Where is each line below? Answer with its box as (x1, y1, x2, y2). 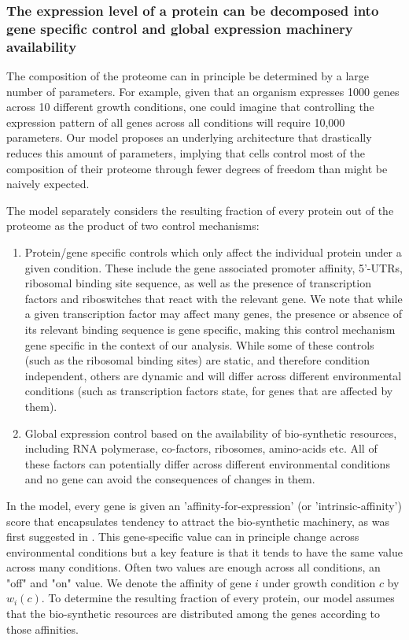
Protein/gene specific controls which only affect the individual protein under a (24, 244, 402, 260)
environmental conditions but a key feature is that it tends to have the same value (6, 543, 403, 560)
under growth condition (262, 574, 376, 590)
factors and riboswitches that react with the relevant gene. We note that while (24, 290, 403, 306)
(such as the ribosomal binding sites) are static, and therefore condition (24, 352, 370, 368)
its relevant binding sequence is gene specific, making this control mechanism (24, 320, 396, 337)
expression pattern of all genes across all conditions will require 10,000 (6, 113, 345, 130)
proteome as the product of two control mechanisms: (6, 217, 260, 234)
